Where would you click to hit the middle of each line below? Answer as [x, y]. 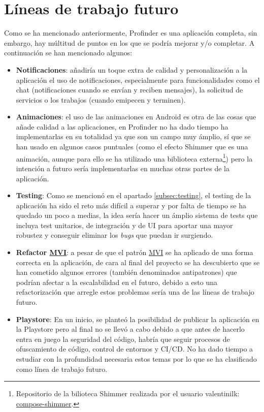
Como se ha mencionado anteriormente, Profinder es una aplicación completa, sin [131, 33]
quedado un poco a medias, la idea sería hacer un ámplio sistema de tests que [137, 215]
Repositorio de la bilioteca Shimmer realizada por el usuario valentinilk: [128, 393]
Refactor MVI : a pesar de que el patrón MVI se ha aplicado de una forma [135, 252]
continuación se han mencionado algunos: [68, 53]
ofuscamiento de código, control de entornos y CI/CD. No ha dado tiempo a [135, 349]
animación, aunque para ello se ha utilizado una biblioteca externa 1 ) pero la [134, 157]
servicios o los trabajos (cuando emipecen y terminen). [101, 99]
